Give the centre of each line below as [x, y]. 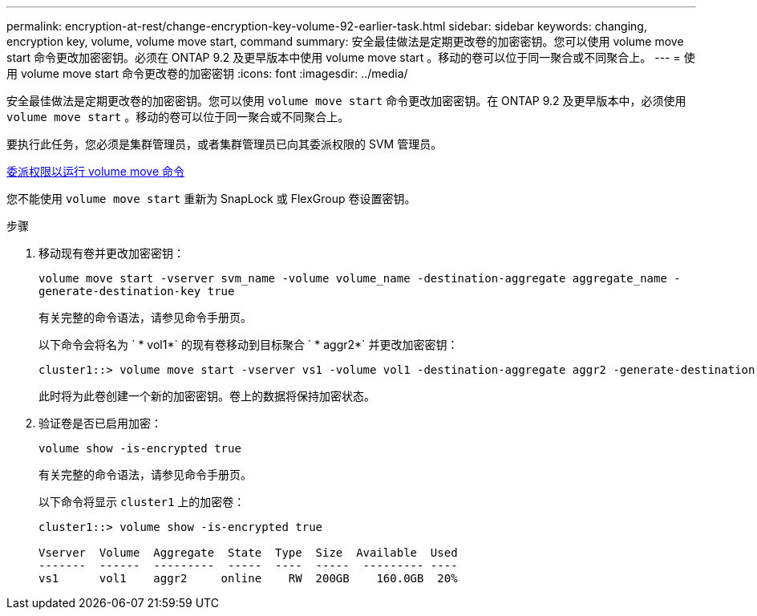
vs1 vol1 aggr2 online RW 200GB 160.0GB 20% [248, 578]
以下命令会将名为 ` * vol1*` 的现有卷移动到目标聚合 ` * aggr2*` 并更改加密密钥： [249, 344]
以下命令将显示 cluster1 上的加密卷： [142, 502]
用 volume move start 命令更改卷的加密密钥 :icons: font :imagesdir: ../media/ [207, 73]
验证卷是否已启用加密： [100, 423]
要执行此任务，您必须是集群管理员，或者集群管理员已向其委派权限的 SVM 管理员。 [225, 144]
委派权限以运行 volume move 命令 [96, 171]
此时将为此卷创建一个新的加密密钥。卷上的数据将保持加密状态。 [207, 396]
